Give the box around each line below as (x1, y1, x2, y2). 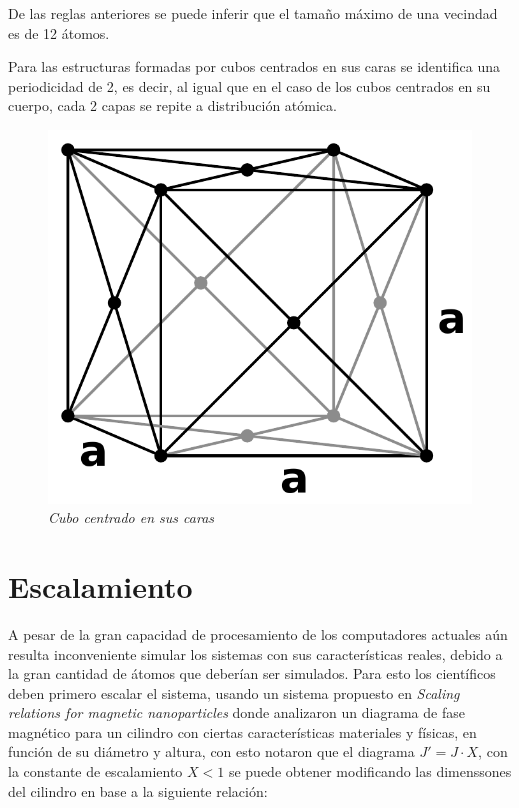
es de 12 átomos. (8, 22, 110, 43)
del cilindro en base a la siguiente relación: (8, 780, 268, 801)
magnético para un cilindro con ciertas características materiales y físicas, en (8, 721, 477, 742)
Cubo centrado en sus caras (48, 507, 215, 528)
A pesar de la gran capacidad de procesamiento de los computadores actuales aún (8, 623, 508, 644)
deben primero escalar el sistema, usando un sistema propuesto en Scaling (8, 682, 460, 703)
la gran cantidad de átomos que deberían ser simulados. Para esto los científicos (8, 663, 496, 684)
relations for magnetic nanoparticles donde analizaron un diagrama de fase (8, 702, 465, 723)
